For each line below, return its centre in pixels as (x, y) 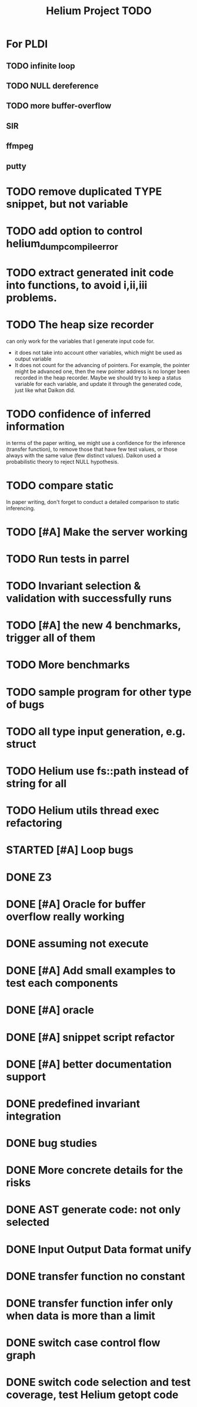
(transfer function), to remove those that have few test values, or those (92, 449)
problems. (32, 298)
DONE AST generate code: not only (94, 1210)
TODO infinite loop (41, 66)
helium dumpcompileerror (62, 244)
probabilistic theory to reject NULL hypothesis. (63, 462)
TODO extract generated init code (90, 272)
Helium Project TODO (99, 11)
